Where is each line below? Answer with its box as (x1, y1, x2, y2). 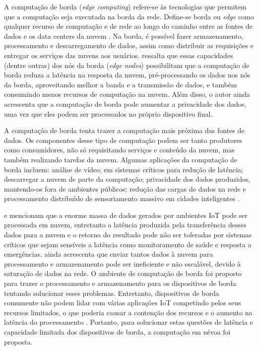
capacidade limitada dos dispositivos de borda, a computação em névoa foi (4, 327, 231, 337)
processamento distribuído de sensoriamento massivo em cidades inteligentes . (4, 193, 240, 204)
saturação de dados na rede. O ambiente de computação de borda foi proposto (4, 268, 242, 279)
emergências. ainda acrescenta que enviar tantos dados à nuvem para (4, 249, 213, 259)
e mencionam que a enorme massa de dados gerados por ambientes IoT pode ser (4, 210, 248, 220)
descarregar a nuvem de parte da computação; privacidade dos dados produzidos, (4, 174, 251, 184)
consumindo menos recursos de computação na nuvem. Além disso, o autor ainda (4, 89, 250, 99)
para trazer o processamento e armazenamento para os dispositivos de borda (4, 278, 236, 288)
